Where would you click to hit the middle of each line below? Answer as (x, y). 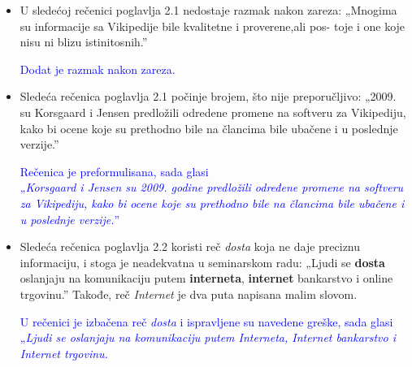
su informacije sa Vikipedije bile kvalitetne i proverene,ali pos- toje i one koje (213, 26)
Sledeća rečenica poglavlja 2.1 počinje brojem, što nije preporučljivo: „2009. (208, 96)
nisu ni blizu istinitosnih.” (84, 42)
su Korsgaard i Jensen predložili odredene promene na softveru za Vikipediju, (213, 112)
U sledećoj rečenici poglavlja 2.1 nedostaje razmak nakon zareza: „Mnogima (208, 10)
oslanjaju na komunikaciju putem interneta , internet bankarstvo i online (206, 278)
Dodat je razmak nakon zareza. (98, 69)
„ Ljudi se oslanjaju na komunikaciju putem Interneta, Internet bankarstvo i (208, 337)
